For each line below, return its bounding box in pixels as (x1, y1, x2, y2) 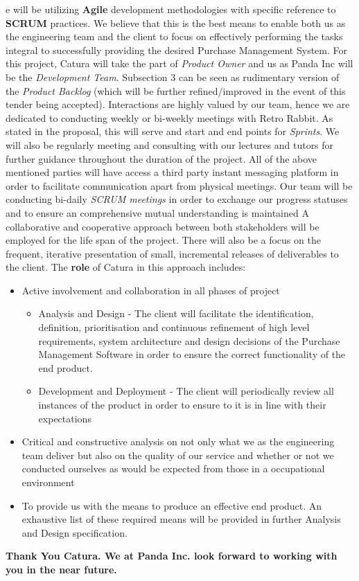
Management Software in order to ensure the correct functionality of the (38, 347, 346, 361)
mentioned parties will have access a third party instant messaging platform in (6, 165, 339, 179)
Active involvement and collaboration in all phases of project (21, 283, 280, 297)
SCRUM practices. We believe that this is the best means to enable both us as (6, 15, 346, 30)
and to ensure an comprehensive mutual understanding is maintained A (6, 205, 309, 220)
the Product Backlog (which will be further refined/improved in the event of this (6, 83, 346, 98)
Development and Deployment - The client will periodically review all (38, 384, 334, 398)
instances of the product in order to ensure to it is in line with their (38, 397, 326, 412)
